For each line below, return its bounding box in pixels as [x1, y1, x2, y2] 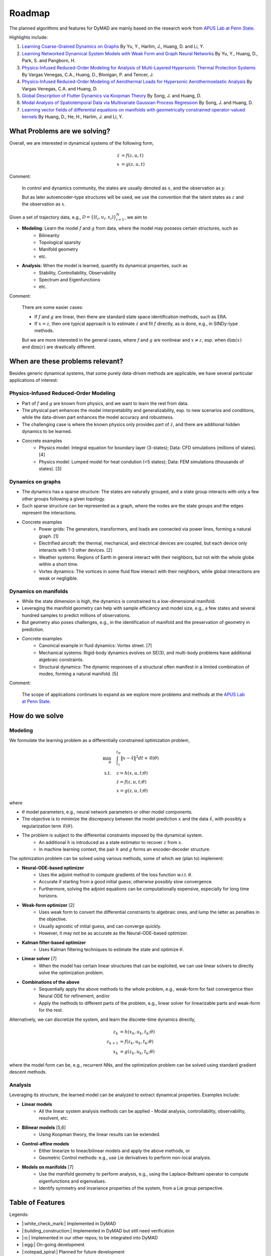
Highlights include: [9, 34, 48, 40]
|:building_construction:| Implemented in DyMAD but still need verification [22, 1227, 175, 1233]
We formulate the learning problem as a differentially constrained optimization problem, [9, 738, 190, 744]
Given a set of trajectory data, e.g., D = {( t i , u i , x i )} [9, 214, 116, 221]
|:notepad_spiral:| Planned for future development [22, 1248, 125, 1254]
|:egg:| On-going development [22, 1241, 85, 1248]
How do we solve [9, 711, 64, 720]
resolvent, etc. [39, 1115, 69, 1121]
